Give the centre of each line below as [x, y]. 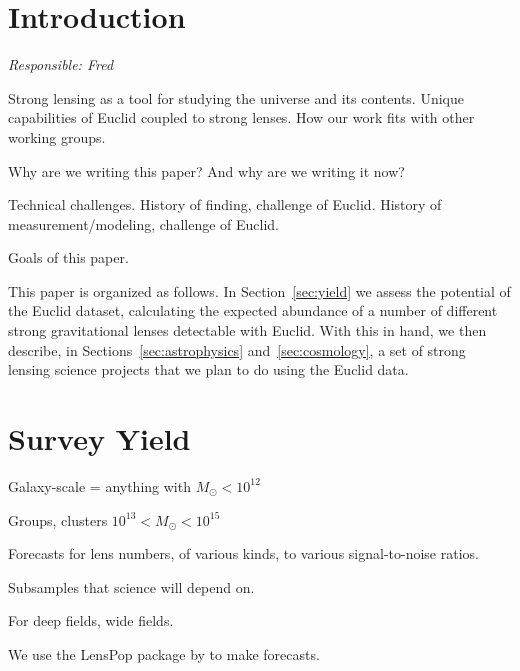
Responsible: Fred [61, 64]
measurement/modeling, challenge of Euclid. [143, 223]
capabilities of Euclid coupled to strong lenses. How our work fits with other [241, 117]
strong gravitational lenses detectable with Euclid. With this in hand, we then [247, 330]
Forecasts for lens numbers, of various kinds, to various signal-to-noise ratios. [243, 553]
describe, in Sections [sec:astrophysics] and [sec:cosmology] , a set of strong [237, 349]
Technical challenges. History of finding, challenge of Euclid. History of [225, 204]
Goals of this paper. [68, 257]
